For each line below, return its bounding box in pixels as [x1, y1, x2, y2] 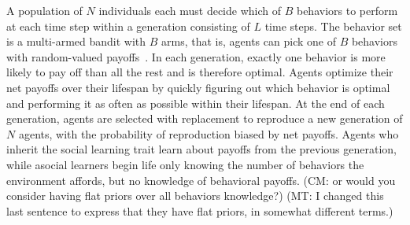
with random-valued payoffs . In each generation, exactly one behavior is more [6, 48, 386, 65]
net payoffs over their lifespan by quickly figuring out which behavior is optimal [6, 79, 390, 95]
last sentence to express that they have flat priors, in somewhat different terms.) [6, 202, 393, 219]
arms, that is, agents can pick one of [161, 33, 336, 50]
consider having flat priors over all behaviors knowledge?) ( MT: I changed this [6, 187, 384, 204]
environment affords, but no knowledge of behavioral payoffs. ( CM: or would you [6, 172, 396, 188]
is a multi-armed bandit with [6, 33, 146, 50]
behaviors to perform [296, 2, 398, 18]
